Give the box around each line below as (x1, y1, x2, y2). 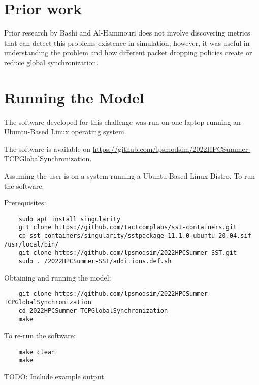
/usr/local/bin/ (4, 240, 59, 248)
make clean (18, 348, 55, 356)
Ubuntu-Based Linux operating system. (4, 126, 126, 137)
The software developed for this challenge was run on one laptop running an (4, 116, 241, 127)
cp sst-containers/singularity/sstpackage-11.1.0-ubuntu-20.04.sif (18, 232, 251, 240)
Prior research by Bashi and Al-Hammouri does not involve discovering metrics (4, 27, 250, 38)
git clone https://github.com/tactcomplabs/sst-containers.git (18, 224, 237, 231)
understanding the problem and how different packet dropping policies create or (4, 47, 252, 58)
